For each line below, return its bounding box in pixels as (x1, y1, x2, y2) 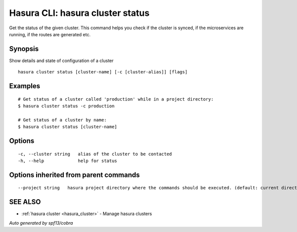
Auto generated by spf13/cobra (9, 220, 73, 226)
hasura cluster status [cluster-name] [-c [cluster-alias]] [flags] (18, 69, 188, 75)
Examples (9, 82, 41, 90)
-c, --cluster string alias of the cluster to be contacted (18, 151, 172, 157)
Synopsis (9, 45, 39, 53)
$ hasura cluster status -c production (18, 103, 115, 109)
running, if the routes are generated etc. (9, 31, 91, 37)
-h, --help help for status (18, 158, 117, 164)
